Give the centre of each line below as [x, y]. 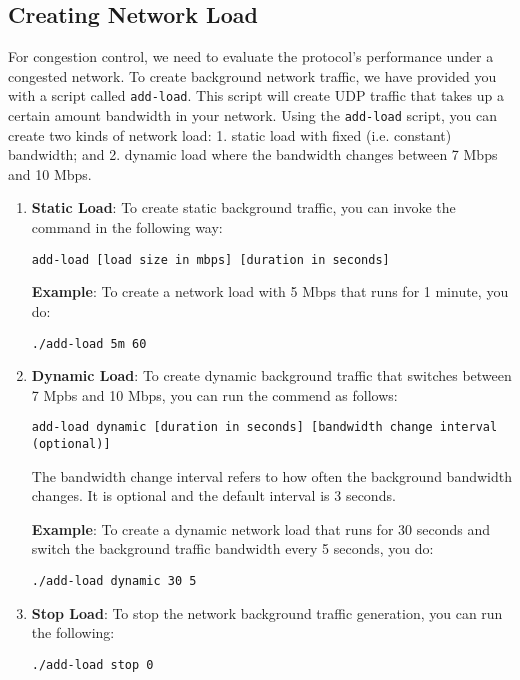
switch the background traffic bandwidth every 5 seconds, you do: [232, 548]
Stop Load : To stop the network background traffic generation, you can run [267, 612]
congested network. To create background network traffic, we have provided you [252, 75]
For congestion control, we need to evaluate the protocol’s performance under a [251, 56]
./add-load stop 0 [92, 664]
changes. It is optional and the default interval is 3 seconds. [213, 495]
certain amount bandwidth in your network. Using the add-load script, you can [252, 115]
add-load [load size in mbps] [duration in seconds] [210, 259]
